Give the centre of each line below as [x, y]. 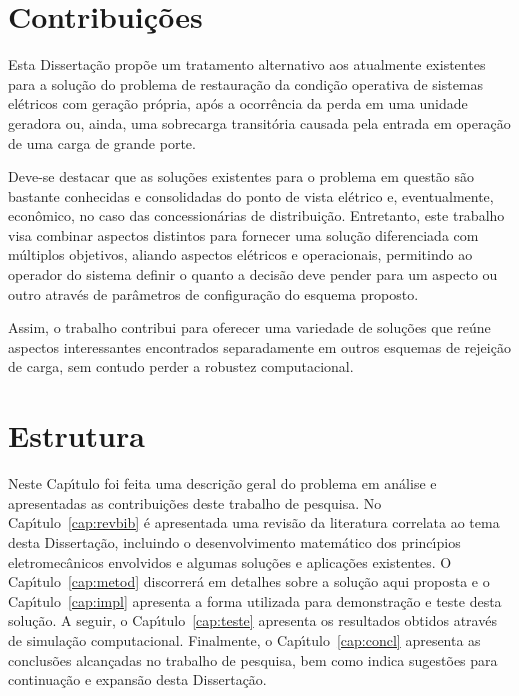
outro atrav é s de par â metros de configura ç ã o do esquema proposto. [213, 293]
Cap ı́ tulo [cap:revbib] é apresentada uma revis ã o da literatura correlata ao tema [254, 522]
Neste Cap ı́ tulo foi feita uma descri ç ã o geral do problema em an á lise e [222, 483]
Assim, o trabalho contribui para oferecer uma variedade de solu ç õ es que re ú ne [249, 327]
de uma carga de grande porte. [102, 142]
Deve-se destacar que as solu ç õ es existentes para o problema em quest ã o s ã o [241, 176]
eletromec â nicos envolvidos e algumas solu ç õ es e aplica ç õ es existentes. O [230, 561]
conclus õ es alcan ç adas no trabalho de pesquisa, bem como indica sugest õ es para [253, 659]
